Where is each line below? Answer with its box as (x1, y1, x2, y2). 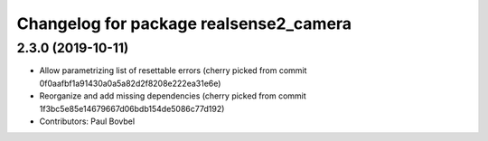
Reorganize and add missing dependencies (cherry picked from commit (39, 90, 306, 101)
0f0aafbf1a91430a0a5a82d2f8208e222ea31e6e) (39, 78, 221, 89)
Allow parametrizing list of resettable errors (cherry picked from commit (39, 65, 307, 76)
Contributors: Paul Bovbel (39, 116, 136, 127)
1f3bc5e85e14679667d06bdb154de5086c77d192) (39, 103, 225, 114)
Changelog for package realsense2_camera (16, 14, 352, 33)
